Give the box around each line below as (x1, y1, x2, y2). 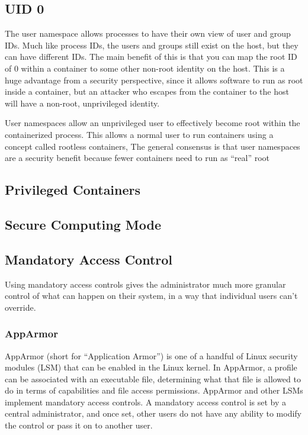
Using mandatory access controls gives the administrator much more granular (5, 278, 286, 290)
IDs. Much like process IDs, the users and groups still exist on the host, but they (5, 38, 299, 51)
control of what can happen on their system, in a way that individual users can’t (5, 289, 298, 302)
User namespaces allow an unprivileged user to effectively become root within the (5, 117, 300, 129)
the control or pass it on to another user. (5, 419, 153, 431)
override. (5, 301, 36, 313)
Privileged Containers (5, 181, 141, 199)
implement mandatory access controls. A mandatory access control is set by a (5, 395, 287, 408)
